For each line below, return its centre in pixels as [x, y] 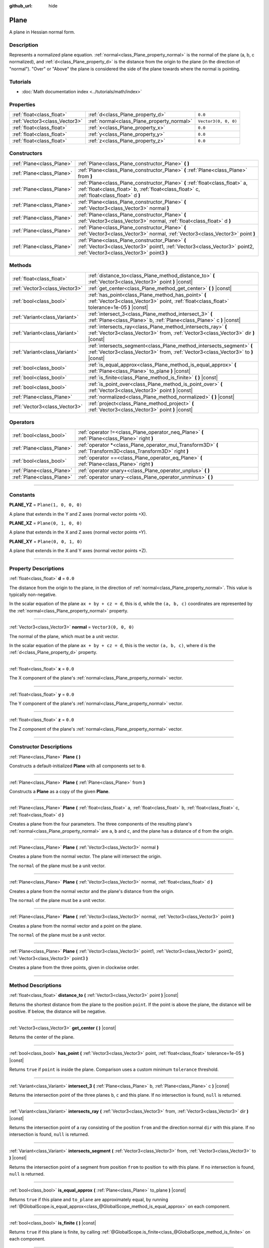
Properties [22, 104]
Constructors [26, 153]
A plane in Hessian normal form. [42, 32]
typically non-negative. [33, 595]
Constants [22, 495]
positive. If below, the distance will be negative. [58, 1011]
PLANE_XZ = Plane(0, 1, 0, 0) [46, 523]
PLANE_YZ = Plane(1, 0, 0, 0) [46, 505]
